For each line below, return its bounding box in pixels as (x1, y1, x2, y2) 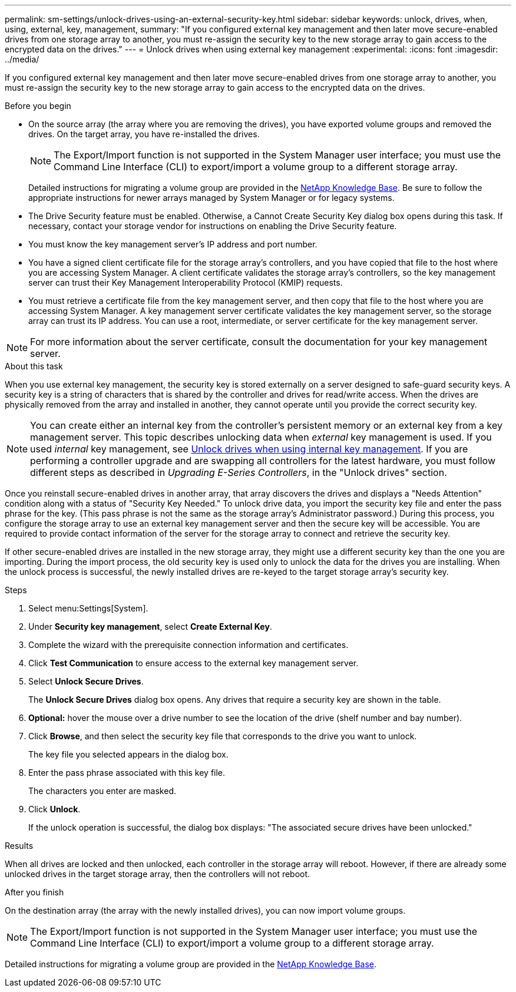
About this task (5, 361, 63, 371)
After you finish (5, 887, 64, 897)
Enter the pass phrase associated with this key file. (28, 768, 226, 778)
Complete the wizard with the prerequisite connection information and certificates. (28, 640, 349, 650)
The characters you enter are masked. (28, 786, 176, 796)
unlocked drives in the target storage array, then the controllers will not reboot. (5, 869, 310, 879)
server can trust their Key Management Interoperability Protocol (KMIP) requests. (28, 277, 343, 287)
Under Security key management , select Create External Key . (28, 621, 272, 631)
